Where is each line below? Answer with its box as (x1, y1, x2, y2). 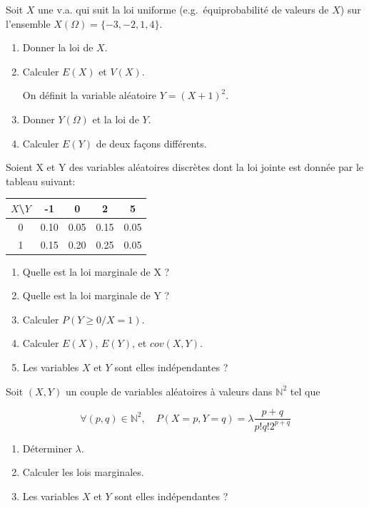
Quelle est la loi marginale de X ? (22, 264, 170, 279)
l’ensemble (6, 16, 51, 31)
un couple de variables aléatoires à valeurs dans (65, 383, 273, 398)
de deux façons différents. (96, 135, 207, 150)
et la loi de (92, 111, 139, 126)
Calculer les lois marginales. (22, 465, 144, 480)
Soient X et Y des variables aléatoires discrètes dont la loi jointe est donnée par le (6, 160, 364, 175)
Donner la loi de (22, 40, 93, 55)
